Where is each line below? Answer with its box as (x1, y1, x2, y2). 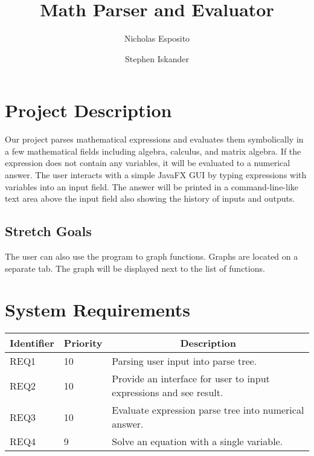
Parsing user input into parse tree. (112, 354, 257, 368)
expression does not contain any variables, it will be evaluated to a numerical (5, 156, 290, 169)
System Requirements (5, 297, 190, 322)
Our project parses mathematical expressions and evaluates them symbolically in (5, 133, 304, 146)
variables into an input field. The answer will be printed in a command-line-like (5, 180, 299, 193)
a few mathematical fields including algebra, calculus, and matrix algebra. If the (5, 144, 301, 157)
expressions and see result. (112, 385, 223, 400)
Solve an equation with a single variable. (112, 434, 283, 449)
